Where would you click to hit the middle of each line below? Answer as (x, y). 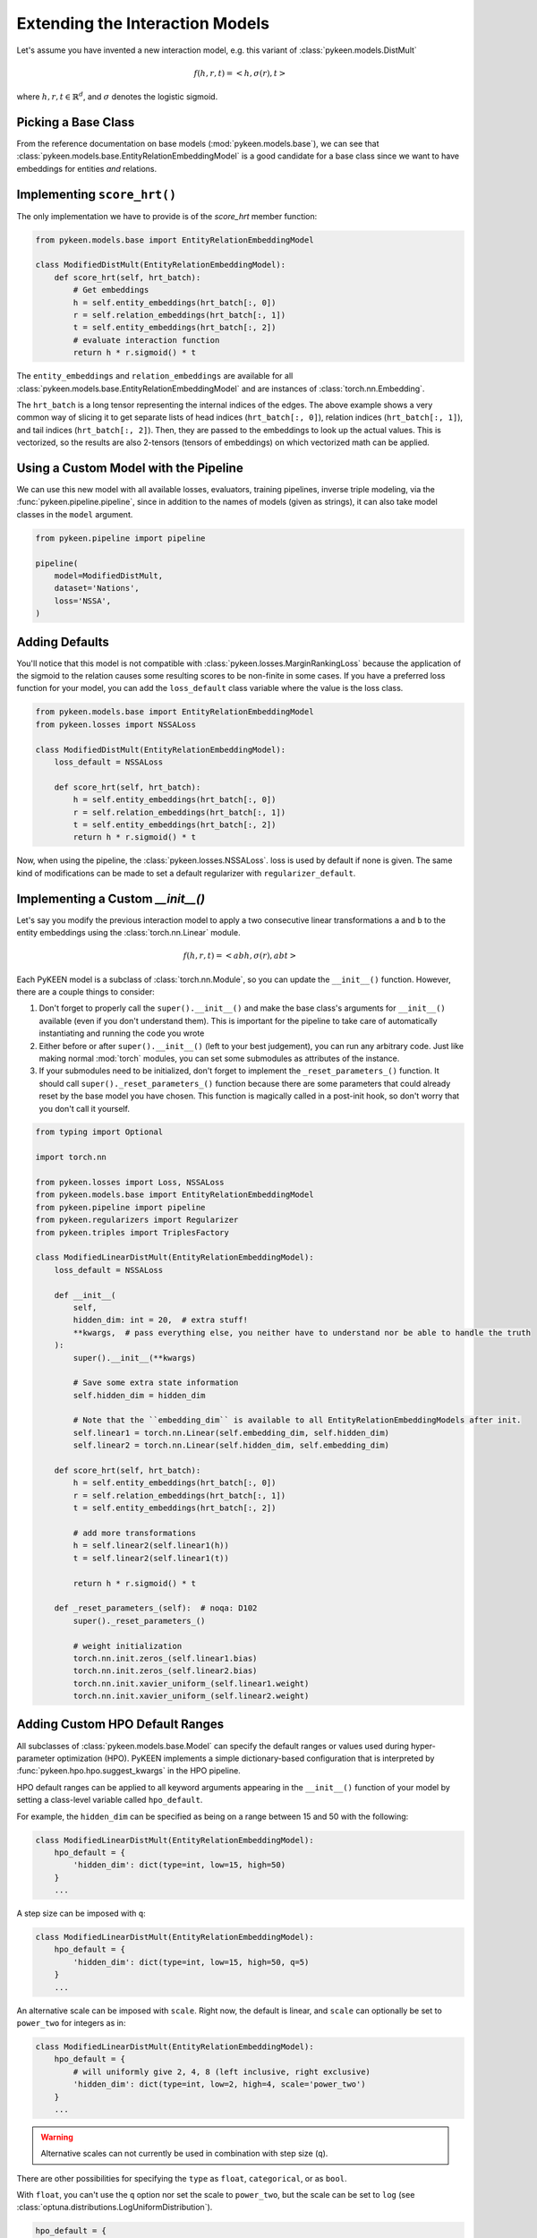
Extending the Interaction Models (143, 23)
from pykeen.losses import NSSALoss (116, 724)
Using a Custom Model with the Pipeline (130, 468)
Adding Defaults (63, 641)
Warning (57, 2137)
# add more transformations (135, 1533)
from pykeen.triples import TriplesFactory (132, 1232)
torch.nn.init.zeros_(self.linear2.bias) (165, 1671)
